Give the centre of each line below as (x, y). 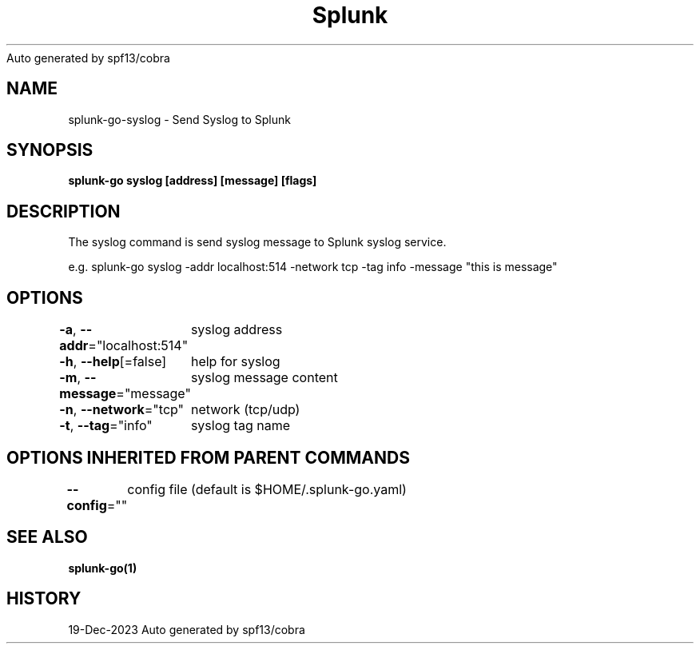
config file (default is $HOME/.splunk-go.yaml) (267, 489)
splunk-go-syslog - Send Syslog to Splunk (179, 119)
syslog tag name (240, 426)
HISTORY (44, 599)
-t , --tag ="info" (106, 426)
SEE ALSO (47, 537)
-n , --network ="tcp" (122, 410)
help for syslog (235, 362)
